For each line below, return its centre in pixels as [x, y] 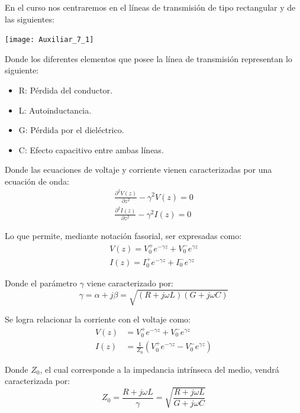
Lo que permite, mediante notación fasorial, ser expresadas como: [123, 236]
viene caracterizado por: [130, 283]
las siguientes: [30, 19]
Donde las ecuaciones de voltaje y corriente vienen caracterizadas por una [138, 170]
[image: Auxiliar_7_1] [49, 40]
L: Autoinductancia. [55, 110]
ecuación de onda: [37, 181]
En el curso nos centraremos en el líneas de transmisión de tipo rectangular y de [150, 7]
